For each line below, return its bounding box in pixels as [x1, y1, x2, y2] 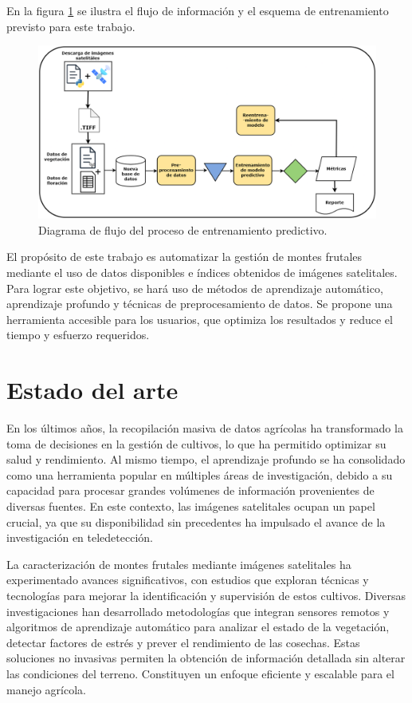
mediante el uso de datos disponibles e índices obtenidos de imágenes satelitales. [6, 263, 398, 280]
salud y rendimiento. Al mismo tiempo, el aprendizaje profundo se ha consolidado [6, 451, 406, 468]
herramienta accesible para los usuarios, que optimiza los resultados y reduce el [6, 310, 393, 327]
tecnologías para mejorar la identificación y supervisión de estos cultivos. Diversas [6, 586, 406, 603]
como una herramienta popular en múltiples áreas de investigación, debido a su [6, 466, 393, 483]
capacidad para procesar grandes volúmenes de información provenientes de [6, 482, 375, 499]
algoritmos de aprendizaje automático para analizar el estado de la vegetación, [6, 618, 390, 635]
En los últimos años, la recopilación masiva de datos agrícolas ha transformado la [6, 420, 403, 436]
